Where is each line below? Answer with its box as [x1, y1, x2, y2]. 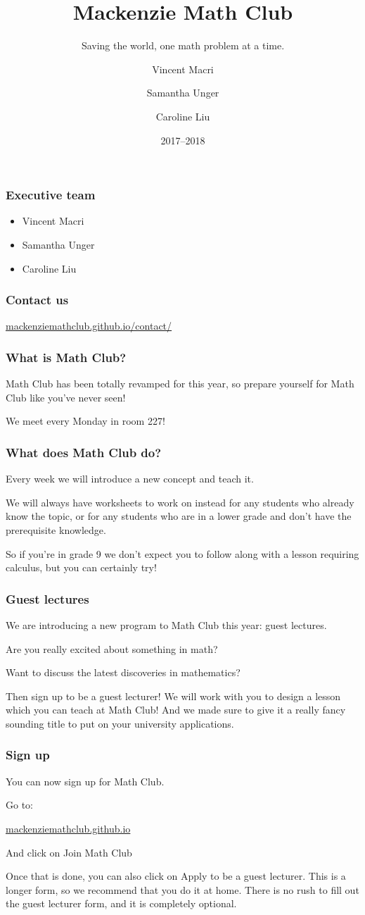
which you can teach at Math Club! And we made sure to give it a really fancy [6, 702, 346, 717]
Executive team [6, 186, 96, 204]
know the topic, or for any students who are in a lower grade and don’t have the [6, 509, 352, 523]
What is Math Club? [6, 348, 127, 366]
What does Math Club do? [6, 443, 162, 461]
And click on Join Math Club [6, 845, 132, 859]
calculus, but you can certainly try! [6, 560, 157, 575]
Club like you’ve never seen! [6, 390, 126, 404]
